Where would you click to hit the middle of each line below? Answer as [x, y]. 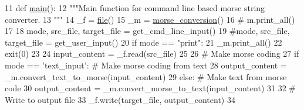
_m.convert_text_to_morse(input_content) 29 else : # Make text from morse [146, 76]
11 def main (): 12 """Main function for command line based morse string [135, 8]
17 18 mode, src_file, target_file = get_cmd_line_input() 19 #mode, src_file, [147, 31]
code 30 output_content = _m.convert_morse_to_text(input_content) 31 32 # [150, 88]
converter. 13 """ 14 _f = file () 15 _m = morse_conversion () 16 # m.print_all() [150, 19]
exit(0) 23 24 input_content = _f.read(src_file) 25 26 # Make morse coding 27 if [152, 54]
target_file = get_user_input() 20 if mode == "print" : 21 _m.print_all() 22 [143, 42]
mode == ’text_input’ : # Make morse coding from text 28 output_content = [146, 65]
